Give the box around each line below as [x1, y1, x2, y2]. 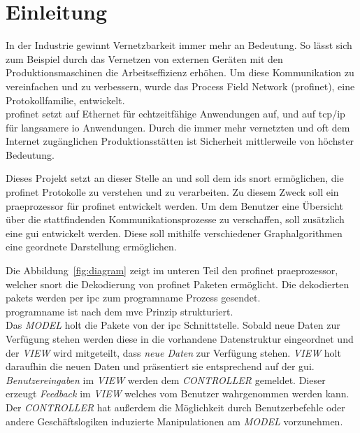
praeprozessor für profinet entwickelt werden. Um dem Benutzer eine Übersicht [6, 198, 343, 213]
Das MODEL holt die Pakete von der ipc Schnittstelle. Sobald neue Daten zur [6, 318, 340, 332]
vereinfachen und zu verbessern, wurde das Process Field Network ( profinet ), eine [6, 78, 355, 93]
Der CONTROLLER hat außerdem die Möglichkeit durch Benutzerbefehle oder [6, 399, 345, 414]
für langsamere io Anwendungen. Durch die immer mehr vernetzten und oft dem [6, 120, 350, 134]
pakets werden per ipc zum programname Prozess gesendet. [6, 290, 261, 305]
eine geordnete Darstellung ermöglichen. [6, 239, 177, 254]
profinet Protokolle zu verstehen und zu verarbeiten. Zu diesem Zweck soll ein [6, 185, 339, 199]
